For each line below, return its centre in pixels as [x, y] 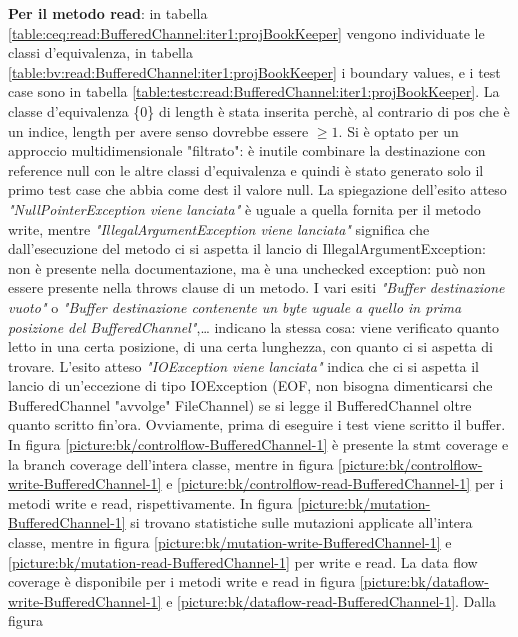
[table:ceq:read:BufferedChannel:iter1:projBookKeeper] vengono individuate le [246, 32]
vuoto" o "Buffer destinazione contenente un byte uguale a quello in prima [235, 306]
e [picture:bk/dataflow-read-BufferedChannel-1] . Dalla [331, 600]
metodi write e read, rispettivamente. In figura [150, 502]
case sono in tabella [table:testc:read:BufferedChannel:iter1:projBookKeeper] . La [254, 91]
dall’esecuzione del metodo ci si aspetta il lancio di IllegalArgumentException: [247, 248]
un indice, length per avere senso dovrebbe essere [158, 130]
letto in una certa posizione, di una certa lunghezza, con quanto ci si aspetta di [250, 346]
